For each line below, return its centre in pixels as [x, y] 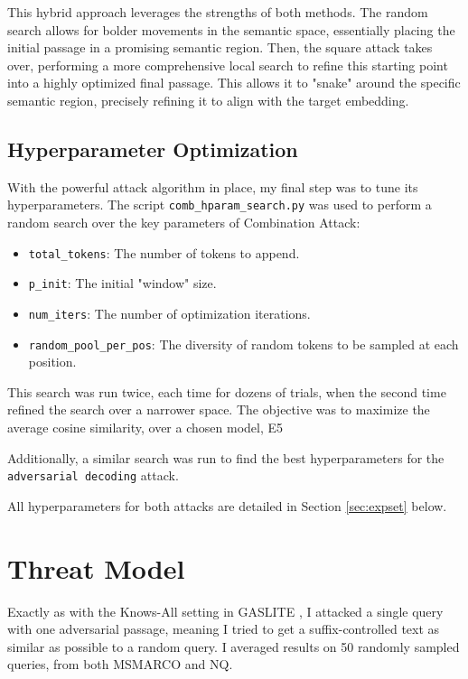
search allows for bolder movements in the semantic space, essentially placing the [231, 29]
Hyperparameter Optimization [153, 149]
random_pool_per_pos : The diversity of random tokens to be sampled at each [243, 344]
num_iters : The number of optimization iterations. [169, 313]
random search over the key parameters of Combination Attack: [184, 223]
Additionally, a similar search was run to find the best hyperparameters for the [226, 457]
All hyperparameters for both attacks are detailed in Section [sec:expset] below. [227, 505]
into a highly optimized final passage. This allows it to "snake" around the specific [234, 83]
